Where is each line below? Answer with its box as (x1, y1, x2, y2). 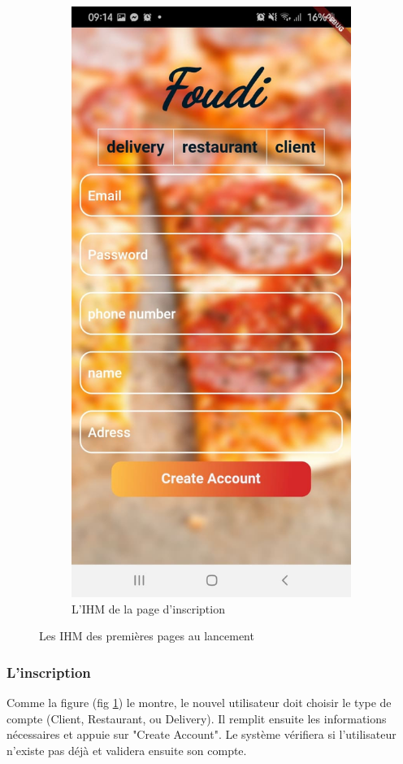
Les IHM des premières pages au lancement (39, 627, 254, 644)
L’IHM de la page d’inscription (71, 600, 225, 617)
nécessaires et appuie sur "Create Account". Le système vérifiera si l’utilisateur (6, 726, 396, 743)
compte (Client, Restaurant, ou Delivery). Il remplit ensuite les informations (6, 709, 387, 727)
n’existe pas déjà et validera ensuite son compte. (6, 742, 247, 759)
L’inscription (6, 662, 91, 682)
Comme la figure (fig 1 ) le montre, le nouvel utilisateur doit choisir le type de (6, 694, 392, 711)
